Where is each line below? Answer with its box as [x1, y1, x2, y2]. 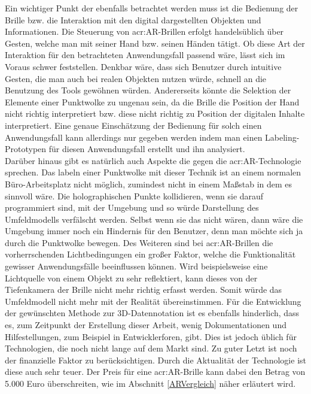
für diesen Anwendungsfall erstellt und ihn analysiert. [48, 143, 245, 155]
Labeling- [265, 131, 300, 143]
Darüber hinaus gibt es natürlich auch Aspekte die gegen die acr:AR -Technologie [5, 154, 301, 166]
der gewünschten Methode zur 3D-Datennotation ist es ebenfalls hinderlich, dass [5, 307, 300, 319]
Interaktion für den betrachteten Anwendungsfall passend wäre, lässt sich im [5, 49, 285, 61]
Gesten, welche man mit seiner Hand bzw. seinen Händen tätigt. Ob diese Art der [5, 37, 305, 49]
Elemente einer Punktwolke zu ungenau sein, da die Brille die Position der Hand [5, 95, 300, 108]
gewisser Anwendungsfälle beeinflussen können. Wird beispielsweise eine [5, 260, 268, 272]
